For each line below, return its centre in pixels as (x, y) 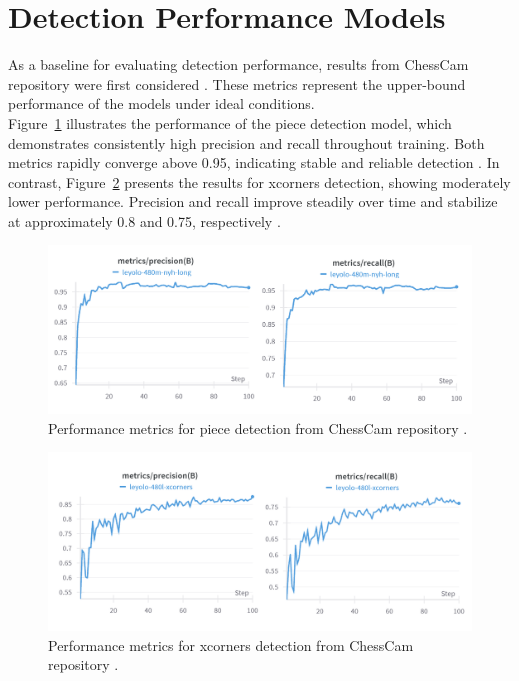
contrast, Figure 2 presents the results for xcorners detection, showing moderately (259, 181)
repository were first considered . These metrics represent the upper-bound (237, 83)
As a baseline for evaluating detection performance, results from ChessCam (238, 64)
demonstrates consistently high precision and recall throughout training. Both (246, 142)
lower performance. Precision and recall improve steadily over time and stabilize (253, 201)
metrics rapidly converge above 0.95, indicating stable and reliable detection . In (254, 162)
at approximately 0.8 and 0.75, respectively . (144, 220)
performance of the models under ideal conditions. (161, 103)
